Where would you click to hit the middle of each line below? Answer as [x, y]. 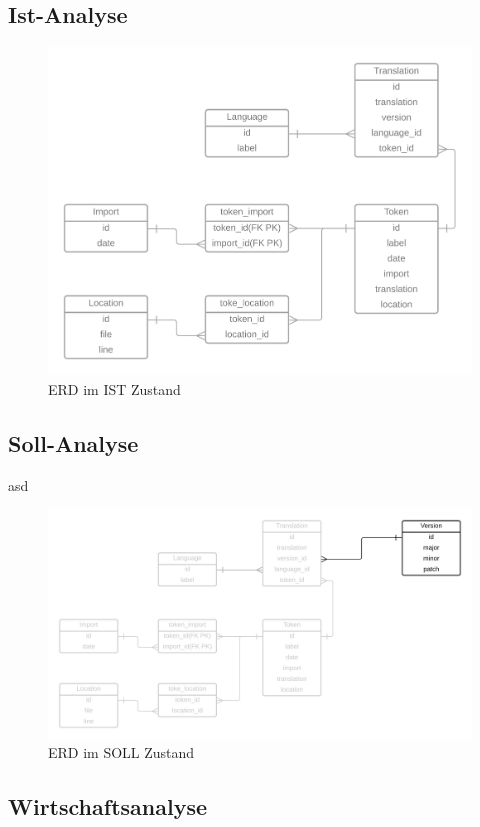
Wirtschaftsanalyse [107, 806]
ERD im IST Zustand [114, 389]
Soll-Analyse [73, 443]
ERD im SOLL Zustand [121, 752]
